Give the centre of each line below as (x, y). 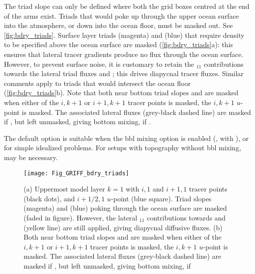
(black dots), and (49, 198)
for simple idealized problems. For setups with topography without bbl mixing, (123, 148)
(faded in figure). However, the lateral (81, 217)
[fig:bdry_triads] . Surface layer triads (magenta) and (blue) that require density (124, 35)
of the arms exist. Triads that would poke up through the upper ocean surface (122, 15)
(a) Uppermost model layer (64, 189)
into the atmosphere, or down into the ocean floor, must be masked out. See (118, 25)
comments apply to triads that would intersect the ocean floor (97, 83)
